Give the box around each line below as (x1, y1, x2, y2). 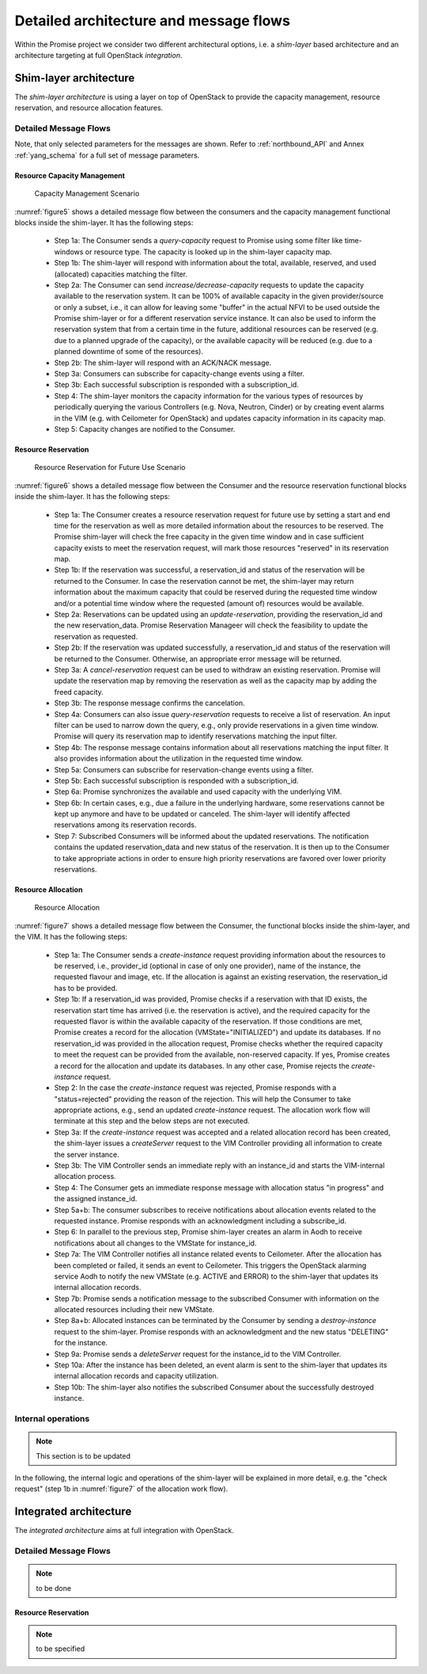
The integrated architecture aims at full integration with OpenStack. (14, 1526, 235, 1535)
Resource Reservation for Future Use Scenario (34, 463, 186, 472)
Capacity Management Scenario (34, 189, 140, 198)
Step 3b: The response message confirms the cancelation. (54, 698, 245, 708)
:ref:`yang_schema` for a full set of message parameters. (14, 151, 200, 160)
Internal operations (14, 1413, 90, 1424)
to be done (36, 1583, 71, 1592)
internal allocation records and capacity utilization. (54, 1371, 219, 1381)
